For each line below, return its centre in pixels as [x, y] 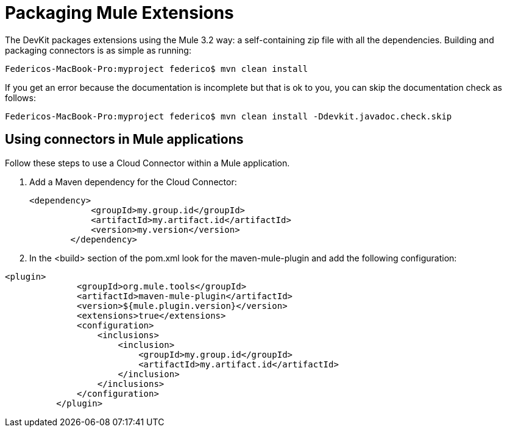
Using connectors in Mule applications [124, 140]
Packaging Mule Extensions [119, 13]
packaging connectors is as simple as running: [98, 50]
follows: [20, 97]
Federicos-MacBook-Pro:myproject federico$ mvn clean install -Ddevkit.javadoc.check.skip [229, 116]
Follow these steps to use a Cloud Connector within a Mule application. [147, 163]
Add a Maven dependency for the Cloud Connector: [133, 182]
